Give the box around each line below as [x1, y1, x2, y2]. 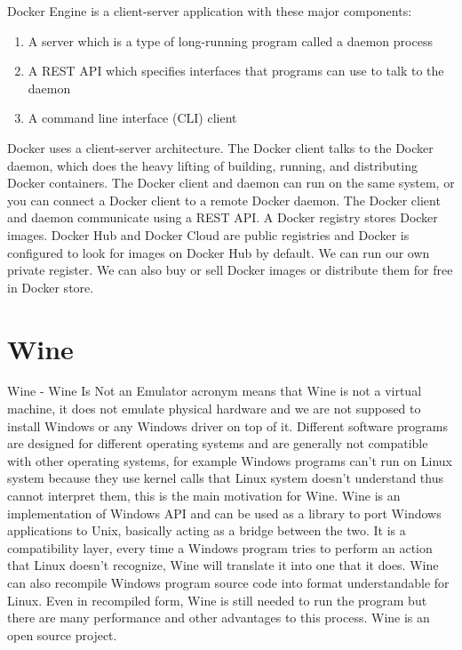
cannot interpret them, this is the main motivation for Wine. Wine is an [7, 486, 401, 504]
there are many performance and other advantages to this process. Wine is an [7, 608, 430, 627]
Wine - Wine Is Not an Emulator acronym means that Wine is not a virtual [7, 381, 422, 400]
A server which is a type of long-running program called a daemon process [28, 31, 433, 50]
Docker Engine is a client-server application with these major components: [7, 2, 412, 20]
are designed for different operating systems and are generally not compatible [7, 434, 428, 453]
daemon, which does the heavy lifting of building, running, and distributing [7, 156, 418, 174]
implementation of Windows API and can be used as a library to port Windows [7, 503, 442, 522]
